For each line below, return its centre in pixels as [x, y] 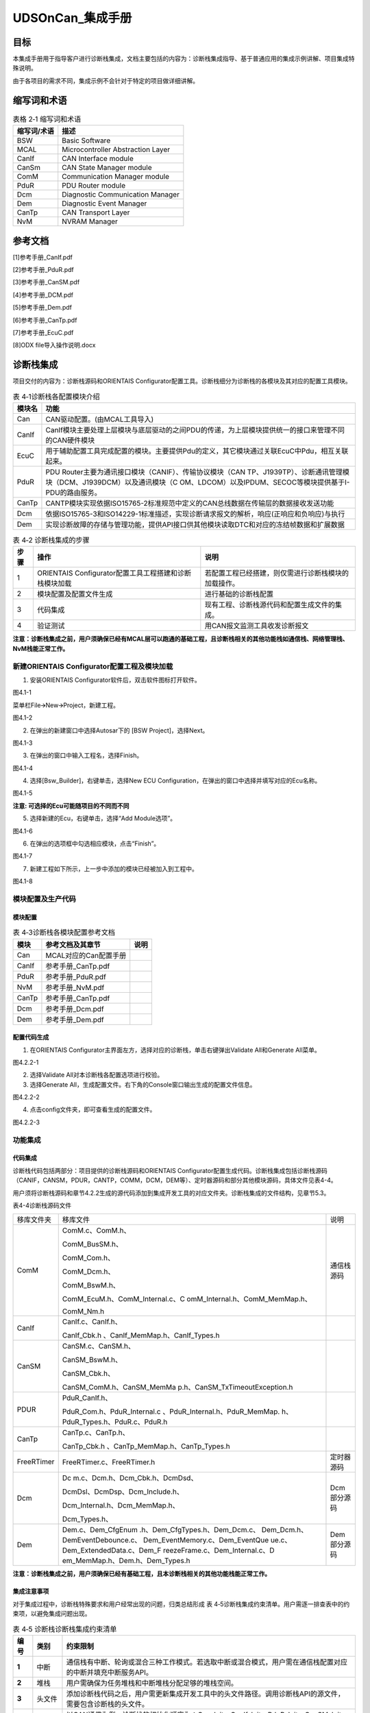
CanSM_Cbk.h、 [88, 1374]
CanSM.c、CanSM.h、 [98, 1346]
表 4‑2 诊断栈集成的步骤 [51, 540]
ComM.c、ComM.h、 [96, 1231]
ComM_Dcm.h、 [88, 1272]
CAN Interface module [98, 159]
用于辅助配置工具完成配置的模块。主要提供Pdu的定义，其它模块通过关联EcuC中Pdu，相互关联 [197, 451]
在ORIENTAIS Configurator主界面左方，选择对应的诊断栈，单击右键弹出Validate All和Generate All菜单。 [175, 1050]
